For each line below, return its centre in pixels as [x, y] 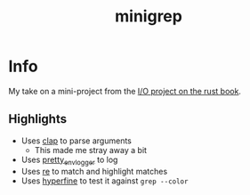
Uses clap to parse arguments [77, 141]
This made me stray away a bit [91, 150]
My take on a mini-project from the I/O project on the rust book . [125, 91]
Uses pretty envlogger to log [69, 160]
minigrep [149, 16]
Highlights [38, 119]
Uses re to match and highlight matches [94, 171]
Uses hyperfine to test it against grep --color [105, 181]
